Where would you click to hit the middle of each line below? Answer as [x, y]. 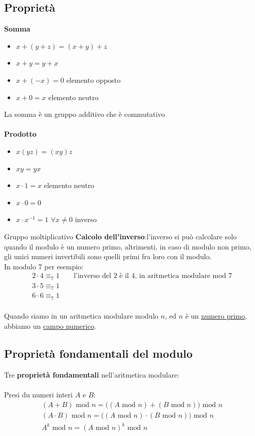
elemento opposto [93, 80]
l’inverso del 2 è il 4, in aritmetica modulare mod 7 [153, 276]
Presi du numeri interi [38, 394]
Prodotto [20, 134]
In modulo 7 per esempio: [44, 266]
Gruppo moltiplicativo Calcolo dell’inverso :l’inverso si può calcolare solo [120, 236]
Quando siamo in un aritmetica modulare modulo [81, 316]
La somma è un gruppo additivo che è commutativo [85, 114]
